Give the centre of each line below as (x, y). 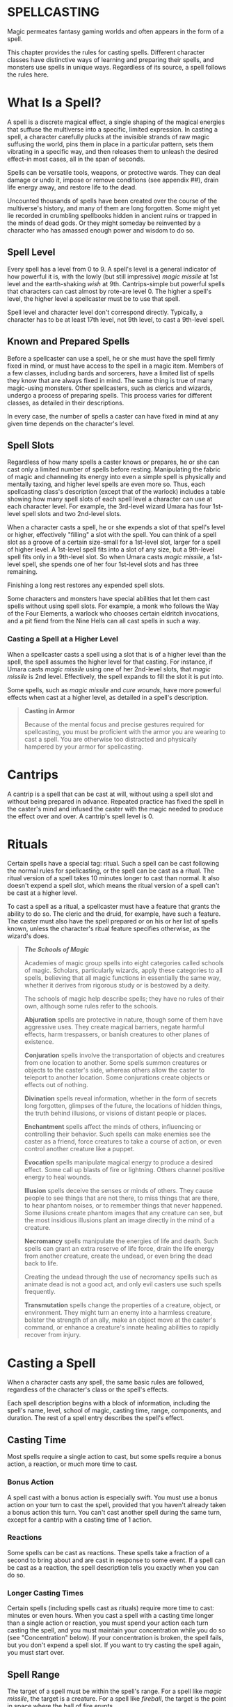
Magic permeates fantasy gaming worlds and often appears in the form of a (116, 31)
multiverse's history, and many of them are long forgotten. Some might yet (114, 208)
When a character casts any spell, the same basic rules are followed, (106, 1382)
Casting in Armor (49, 710)
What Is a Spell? (55, 103)
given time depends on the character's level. (71, 423)
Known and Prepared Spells (69, 342)
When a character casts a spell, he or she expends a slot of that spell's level (116, 527)
